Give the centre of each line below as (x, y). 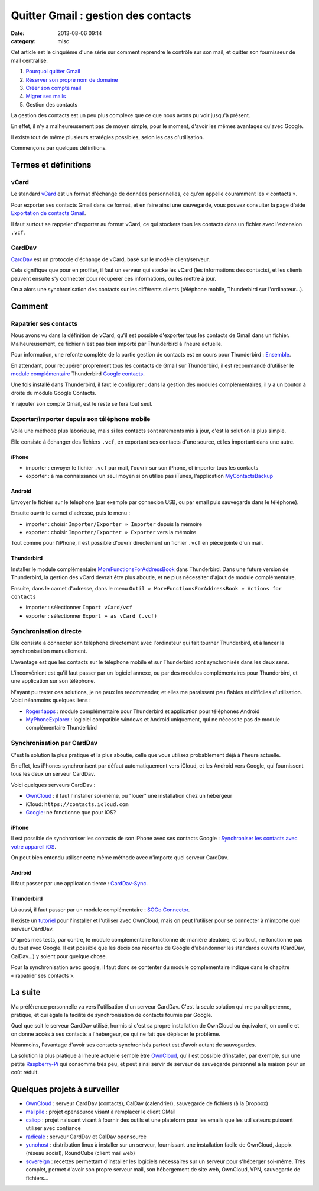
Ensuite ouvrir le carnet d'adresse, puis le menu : (71, 513)
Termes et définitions (51, 165)
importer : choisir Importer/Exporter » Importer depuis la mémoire (114, 524)
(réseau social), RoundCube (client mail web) (80, 1153)
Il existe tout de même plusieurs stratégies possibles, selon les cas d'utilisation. (108, 137)
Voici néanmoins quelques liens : (51, 700)
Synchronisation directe (46, 631)
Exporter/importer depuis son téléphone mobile (81, 419)
